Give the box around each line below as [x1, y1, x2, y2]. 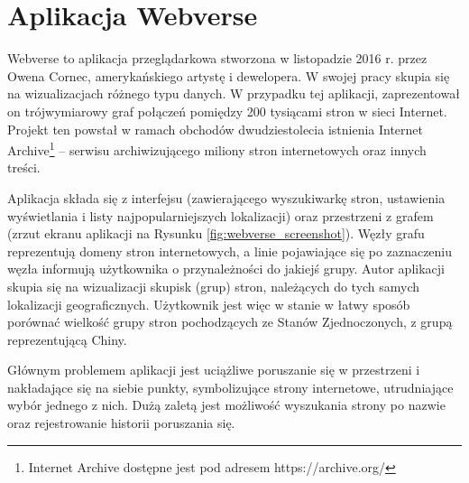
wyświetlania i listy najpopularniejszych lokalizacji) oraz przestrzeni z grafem [7, 206, 434, 225]
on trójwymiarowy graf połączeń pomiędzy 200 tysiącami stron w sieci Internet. [7, 101, 447, 120]
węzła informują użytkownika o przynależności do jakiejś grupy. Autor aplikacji [7, 259, 445, 278]
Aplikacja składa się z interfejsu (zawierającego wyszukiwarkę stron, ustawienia [7, 188, 446, 207]
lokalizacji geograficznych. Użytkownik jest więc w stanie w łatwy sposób [7, 294, 410, 313]
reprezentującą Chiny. [7, 330, 127, 348]
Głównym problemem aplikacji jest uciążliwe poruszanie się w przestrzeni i [7, 360, 420, 379]
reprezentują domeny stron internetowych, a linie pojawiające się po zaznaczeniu [7, 241, 453, 260]
